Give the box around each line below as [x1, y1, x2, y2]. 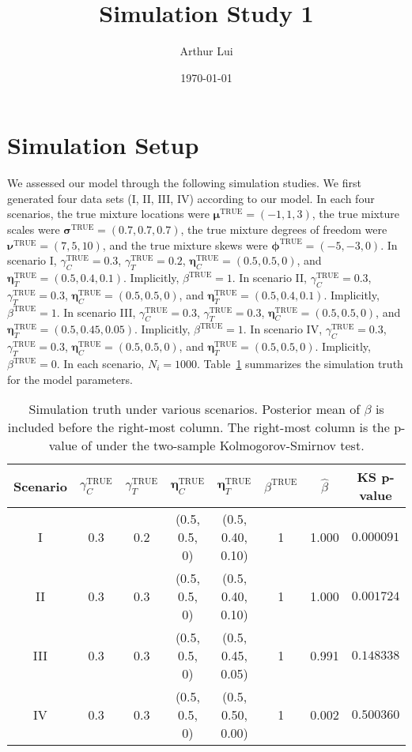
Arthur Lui [180, 43, 233, 59]
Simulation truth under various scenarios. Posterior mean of [28, 400, 361, 419]
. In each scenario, [56, 355, 145, 371]
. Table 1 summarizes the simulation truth [196, 355, 403, 371]
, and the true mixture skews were [102, 236, 268, 253]
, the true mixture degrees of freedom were [180, 221, 387, 238]
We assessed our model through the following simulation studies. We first [7, 175, 361, 191]
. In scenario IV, [243, 321, 323, 337]
